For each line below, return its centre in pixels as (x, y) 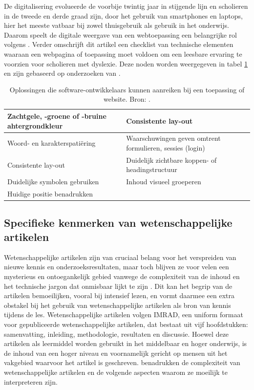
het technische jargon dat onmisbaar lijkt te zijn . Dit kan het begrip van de (118, 286)
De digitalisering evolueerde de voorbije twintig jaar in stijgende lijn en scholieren (126, 6)
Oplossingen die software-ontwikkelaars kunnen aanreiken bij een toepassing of (127, 89)
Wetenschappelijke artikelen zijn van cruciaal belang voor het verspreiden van (120, 257)
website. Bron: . (127, 99)
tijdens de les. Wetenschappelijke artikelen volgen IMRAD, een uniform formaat (124, 314)
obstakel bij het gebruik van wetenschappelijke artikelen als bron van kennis (117, 305)
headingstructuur (152, 169)
